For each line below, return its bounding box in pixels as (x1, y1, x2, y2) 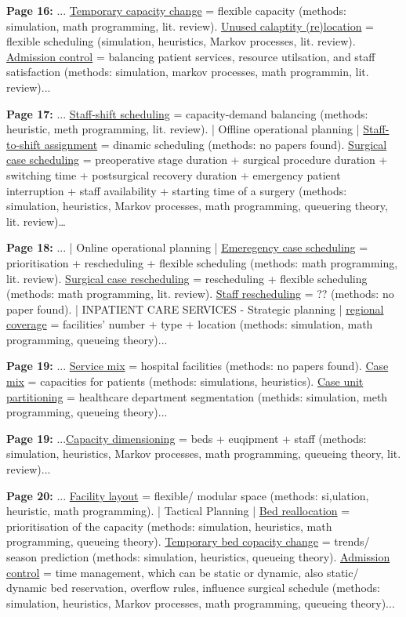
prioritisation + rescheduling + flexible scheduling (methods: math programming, (6, 254, 398, 270)
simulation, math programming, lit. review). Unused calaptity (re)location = (6, 17, 374, 34)
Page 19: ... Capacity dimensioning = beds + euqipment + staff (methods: (6, 430, 367, 446)
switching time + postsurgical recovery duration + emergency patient (6, 166, 341, 183)
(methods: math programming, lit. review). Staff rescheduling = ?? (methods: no (6, 285, 394, 302)
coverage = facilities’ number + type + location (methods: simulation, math (6, 316, 373, 332)
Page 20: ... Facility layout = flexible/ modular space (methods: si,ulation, (6, 487, 369, 503)
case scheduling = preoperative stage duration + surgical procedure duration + (6, 151, 388, 168)
